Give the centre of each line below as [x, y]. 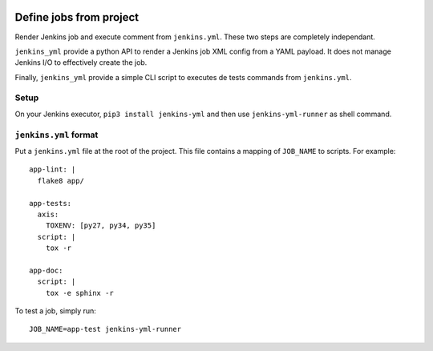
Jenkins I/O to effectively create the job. [81, 63]
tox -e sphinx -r [79, 293]
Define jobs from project [77, 17]
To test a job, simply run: [55, 311]
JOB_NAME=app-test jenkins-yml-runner [105, 329]
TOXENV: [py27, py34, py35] [101, 226]
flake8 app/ [61, 181]
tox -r [59, 248]
